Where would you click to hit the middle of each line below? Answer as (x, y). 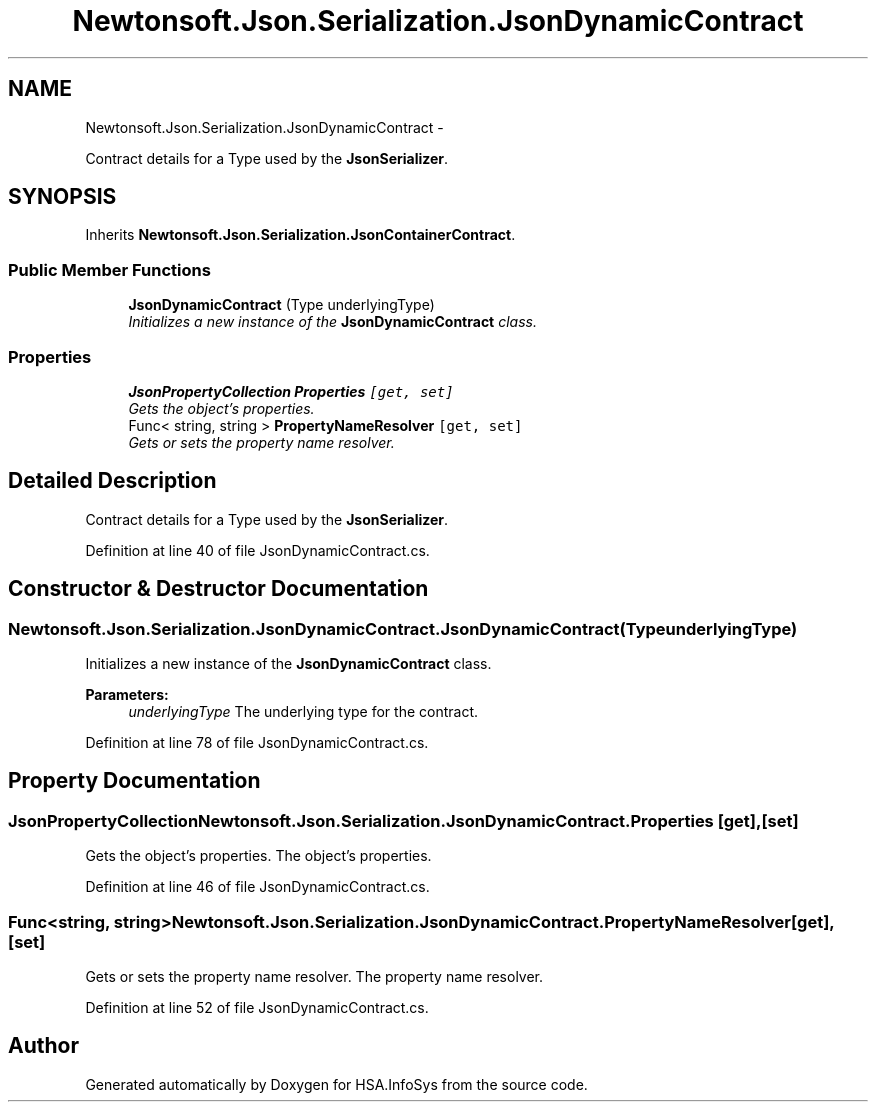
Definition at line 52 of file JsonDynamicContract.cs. (257, 1007)
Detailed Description (112, 481)
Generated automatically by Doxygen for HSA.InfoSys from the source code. (336, 1084)
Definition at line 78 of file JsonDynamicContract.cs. (257, 742)
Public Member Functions (109, 269)
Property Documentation (134, 781)
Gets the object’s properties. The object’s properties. (258, 856)
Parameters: (127, 694)
